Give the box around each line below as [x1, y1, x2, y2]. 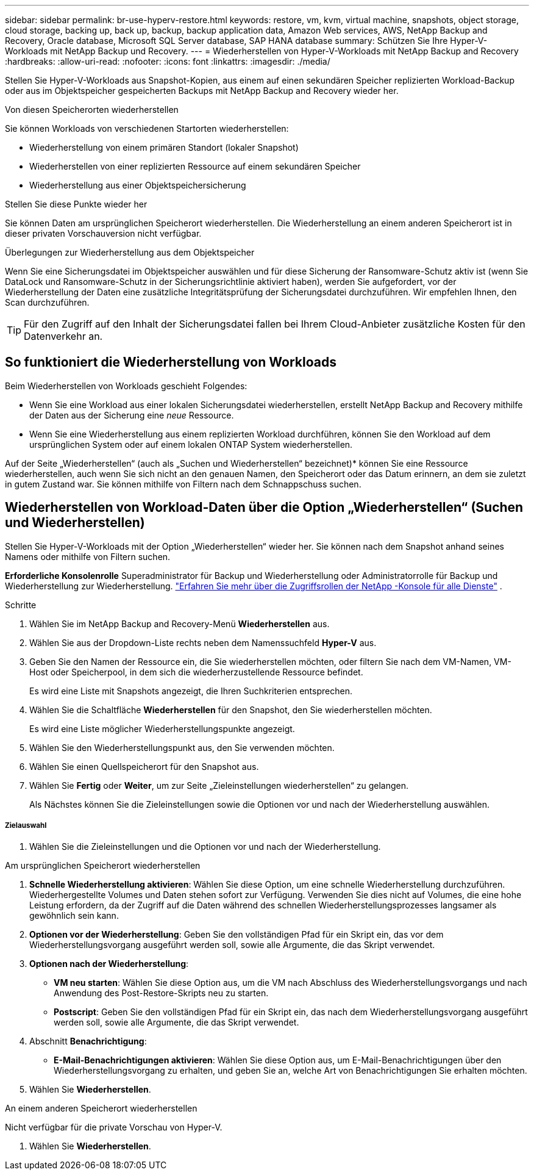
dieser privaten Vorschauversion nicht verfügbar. [5, 228, 202, 239]
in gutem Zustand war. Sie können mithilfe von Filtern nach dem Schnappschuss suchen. [5, 478, 361, 489]
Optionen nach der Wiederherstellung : [29, 958, 189, 969]
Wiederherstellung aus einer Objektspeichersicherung [29, 180, 246, 190]
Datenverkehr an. [24, 330, 103, 342]
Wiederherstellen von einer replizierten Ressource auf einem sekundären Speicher [29, 161, 361, 171]
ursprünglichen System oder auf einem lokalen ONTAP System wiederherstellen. [29, 439, 353, 450]
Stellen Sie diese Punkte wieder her [5, 199, 148, 209]
